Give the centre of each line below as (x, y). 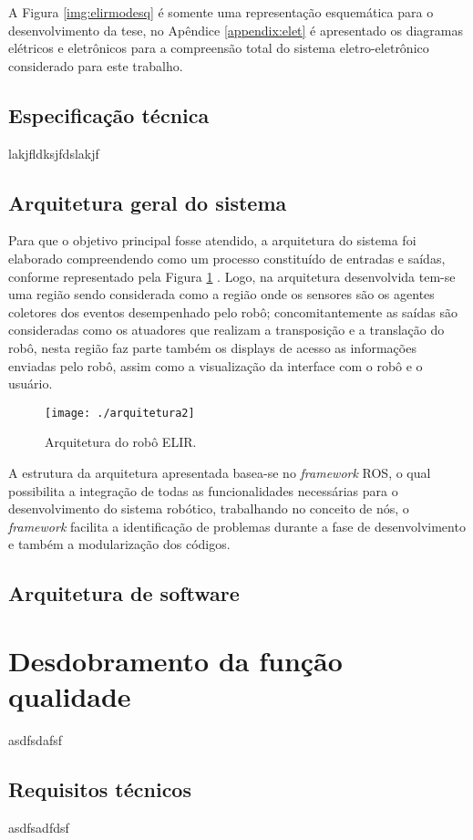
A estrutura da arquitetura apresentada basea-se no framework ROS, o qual (220, 472)
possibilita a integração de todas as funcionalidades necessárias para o (203, 490)
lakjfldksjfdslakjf (54, 153)
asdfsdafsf (35, 740)
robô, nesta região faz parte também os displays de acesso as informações (212, 347)
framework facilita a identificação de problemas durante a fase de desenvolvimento (237, 526)
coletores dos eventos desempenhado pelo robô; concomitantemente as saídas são (233, 311)
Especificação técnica (109, 114)
